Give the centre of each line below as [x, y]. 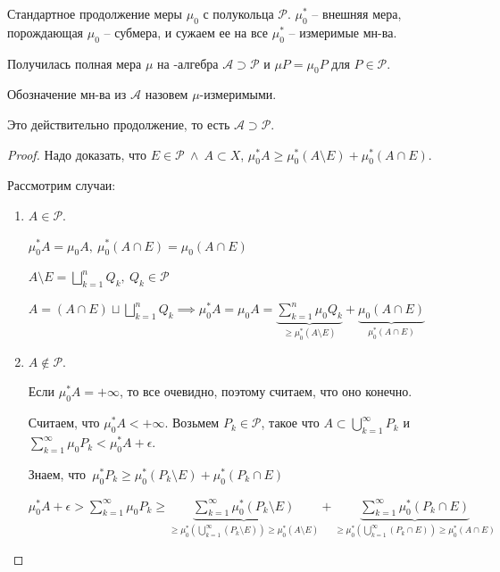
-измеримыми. [238, 94]
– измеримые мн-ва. [343, 32]
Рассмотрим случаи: [62, 185]
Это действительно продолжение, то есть [119, 124]
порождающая [46, 32]
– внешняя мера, [357, 13]
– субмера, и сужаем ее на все [186, 32]
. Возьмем [192, 423]
